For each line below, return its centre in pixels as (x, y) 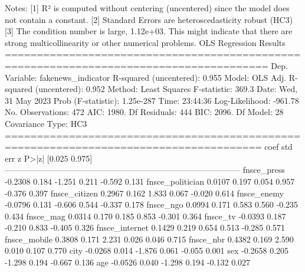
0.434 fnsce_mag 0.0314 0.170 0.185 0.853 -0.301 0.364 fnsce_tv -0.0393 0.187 (145, 216)
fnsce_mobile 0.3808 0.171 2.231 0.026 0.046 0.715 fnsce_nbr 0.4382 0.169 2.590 (149, 239)
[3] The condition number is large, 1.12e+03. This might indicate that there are (149, 31)
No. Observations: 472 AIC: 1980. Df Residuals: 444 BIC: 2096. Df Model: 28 (144, 112)
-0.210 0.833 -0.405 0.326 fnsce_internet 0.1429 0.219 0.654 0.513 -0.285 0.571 (145, 227)
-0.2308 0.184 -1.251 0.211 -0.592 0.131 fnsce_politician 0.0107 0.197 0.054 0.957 (150, 181)
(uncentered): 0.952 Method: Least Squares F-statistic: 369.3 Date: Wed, (166, 89)
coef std (278, 147)
